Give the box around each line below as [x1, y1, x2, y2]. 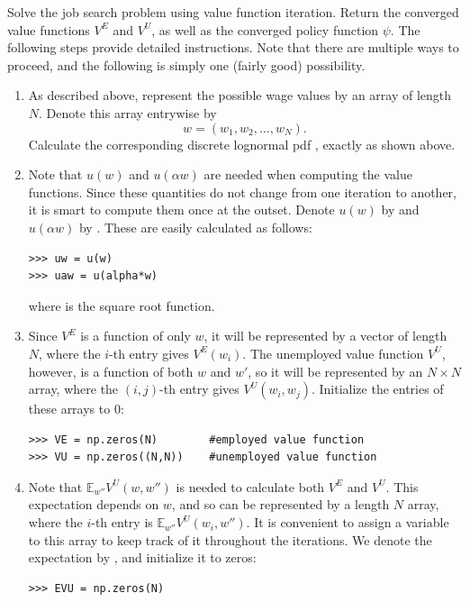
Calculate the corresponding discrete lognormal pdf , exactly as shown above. [28, 134, 456, 153]
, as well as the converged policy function [151, 20, 379, 39]
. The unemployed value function [242, 343, 424, 362]
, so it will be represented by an [248, 361, 423, 380]
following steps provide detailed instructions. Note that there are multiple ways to [7, 38, 459, 57]
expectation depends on [28, 495, 159, 514]
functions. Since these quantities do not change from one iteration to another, [28, 182, 456, 201]
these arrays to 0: [28, 399, 124, 418]
